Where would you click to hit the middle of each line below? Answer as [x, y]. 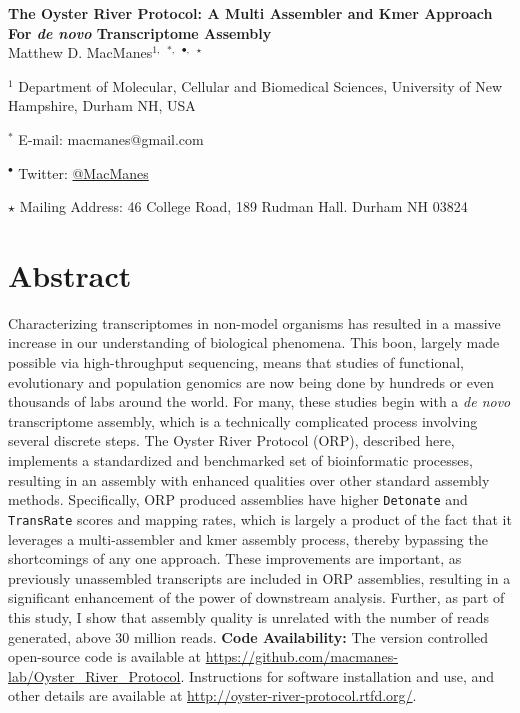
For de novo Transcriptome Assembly [140, 32]
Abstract [70, 274]
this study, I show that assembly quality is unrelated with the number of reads [248, 616]
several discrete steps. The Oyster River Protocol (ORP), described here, [231, 440]
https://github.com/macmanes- [301, 656]
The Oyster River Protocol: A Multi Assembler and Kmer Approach [250, 13]
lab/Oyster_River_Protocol [94, 675]
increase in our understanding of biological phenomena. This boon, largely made [254, 342]
